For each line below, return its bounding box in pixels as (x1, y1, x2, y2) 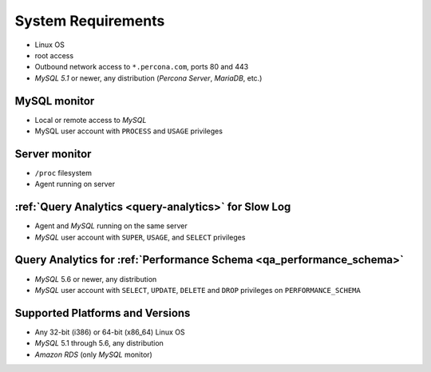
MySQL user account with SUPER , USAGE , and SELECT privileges (34, 232, 246, 242)
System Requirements (14, 12, 165, 30)
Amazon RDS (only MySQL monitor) (34, 350, 153, 359)
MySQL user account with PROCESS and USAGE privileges (34, 126, 223, 136)
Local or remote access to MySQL (34, 115, 147, 125)
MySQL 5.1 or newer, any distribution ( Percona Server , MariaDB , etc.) (34, 73, 263, 83)
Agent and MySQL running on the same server (34, 221, 188, 231)
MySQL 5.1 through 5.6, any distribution (34, 338, 164, 348)
